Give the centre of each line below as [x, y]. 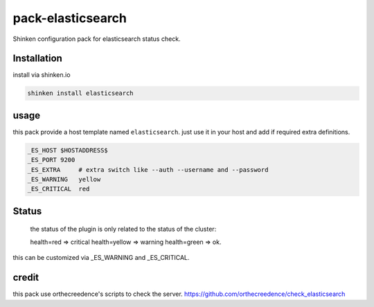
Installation [37, 59]
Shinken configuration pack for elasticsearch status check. [97, 39]
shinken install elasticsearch [81, 93]
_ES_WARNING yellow [64, 179]
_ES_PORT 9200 [51, 160]
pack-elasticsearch [70, 18]
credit [26, 278]
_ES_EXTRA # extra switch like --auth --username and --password [148, 169]
